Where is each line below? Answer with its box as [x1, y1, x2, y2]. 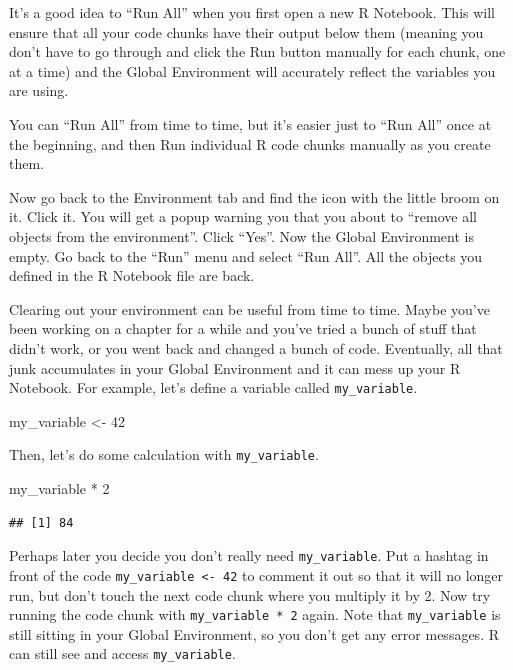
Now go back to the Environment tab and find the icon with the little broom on [9, 186, 500, 207]
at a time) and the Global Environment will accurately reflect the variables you [9, 60, 496, 81]
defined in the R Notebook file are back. [9, 265, 255, 286]
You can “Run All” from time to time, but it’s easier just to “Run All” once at [9, 113, 492, 134]
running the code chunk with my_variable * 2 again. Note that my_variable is [9, 604, 501, 625]
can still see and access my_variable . [9, 643, 236, 664]
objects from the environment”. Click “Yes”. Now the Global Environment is [9, 225, 474, 246]
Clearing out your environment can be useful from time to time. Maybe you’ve [9, 298, 490, 319]
